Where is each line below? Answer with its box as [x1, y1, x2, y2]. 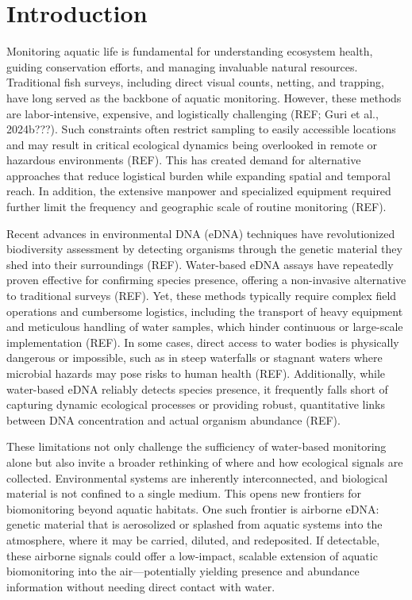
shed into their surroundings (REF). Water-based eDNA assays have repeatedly [6, 256, 394, 272]
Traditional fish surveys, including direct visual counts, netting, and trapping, [6, 74, 384, 90]
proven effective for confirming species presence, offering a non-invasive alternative [6, 271, 406, 288]
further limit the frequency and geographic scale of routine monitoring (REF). [6, 198, 387, 215]
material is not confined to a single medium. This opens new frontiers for [6, 485, 361, 502]
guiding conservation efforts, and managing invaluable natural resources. [6, 58, 358, 75]
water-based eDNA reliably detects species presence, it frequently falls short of [6, 380, 388, 397]
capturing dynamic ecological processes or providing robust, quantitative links [6, 396, 386, 413]
